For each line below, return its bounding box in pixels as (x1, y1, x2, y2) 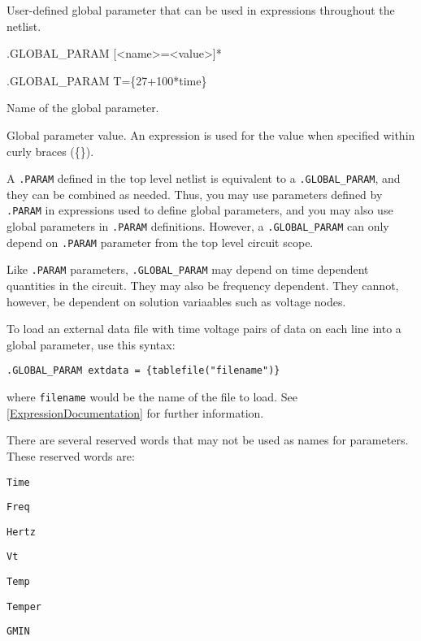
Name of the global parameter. (7, 99, 159, 116)
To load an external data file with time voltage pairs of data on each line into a (7, 320, 401, 337)
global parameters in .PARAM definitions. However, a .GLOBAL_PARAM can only (7, 218, 389, 235)
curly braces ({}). (7, 142, 94, 159)
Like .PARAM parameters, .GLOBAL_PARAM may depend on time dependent (7, 261, 369, 278)
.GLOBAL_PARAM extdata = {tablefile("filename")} (7, 365, 280, 377)
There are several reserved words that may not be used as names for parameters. (7, 431, 409, 448)
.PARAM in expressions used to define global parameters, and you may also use (7, 201, 393, 219)
